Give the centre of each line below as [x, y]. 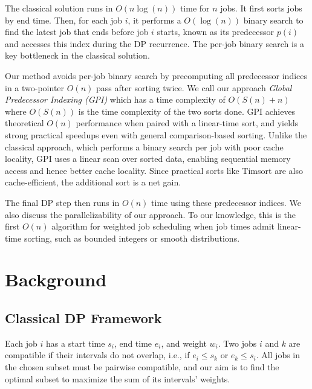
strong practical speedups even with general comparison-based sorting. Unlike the [156, 134]
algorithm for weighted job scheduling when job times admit [163, 226]
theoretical [24, 123]
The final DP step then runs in [62, 202]
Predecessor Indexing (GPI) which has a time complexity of [115, 99]
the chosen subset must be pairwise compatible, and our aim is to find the [142, 367]
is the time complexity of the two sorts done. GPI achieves [187, 111]
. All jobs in [278, 355]
